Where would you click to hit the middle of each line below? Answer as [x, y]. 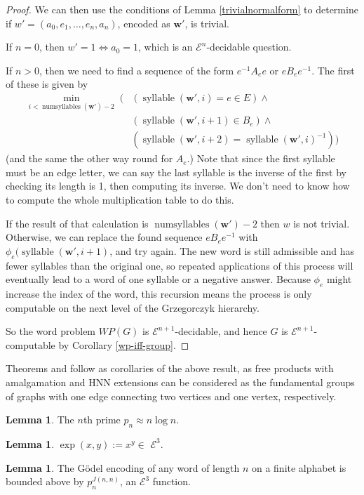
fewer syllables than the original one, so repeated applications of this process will [180, 265]
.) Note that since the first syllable [261, 158]
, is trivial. [207, 23]
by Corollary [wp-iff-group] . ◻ [124, 344]
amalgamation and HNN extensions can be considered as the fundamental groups [180, 382]
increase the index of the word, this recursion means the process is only [159, 294]
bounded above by [45, 481]
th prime [102, 420]
